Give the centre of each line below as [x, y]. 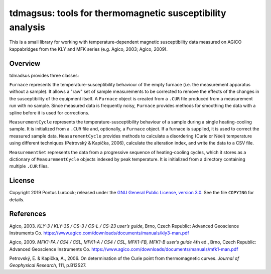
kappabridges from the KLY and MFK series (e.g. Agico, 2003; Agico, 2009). [89, 49]
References [28, 214]
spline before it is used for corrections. [49, 112]
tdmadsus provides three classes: [44, 75]
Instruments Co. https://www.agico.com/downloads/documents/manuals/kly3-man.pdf [99, 233]
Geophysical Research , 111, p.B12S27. [48, 265]
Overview [25, 63]
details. [17, 199]
